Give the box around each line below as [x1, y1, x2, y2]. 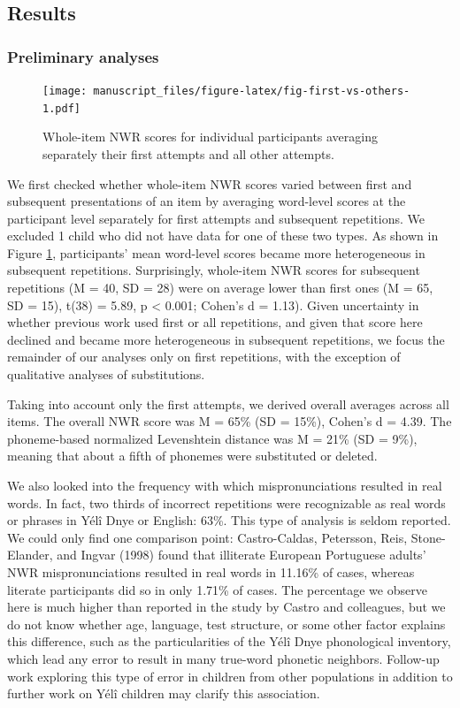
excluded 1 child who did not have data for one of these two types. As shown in [7, 226, 439, 245]
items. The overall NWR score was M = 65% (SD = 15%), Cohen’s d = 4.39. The [7, 412, 452, 430]
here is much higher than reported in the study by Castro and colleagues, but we [7, 598, 446, 616]
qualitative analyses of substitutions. [7, 365, 205, 384]
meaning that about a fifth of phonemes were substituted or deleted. [7, 446, 378, 465]
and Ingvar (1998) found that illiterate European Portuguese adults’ [57, 545, 426, 564]
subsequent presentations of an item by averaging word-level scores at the [7, 192, 406, 210]
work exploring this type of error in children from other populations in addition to [7, 666, 453, 685]
